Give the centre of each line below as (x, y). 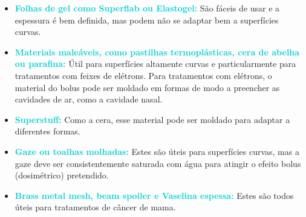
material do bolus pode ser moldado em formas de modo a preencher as (147, 87)
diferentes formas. (47, 131)
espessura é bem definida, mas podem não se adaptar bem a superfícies (147, 20)
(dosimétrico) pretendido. (62, 175)
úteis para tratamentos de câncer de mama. (95, 207)
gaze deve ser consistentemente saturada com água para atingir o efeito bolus (158, 163)
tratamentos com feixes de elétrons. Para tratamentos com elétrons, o (143, 75)
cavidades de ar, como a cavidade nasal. (89, 99)
